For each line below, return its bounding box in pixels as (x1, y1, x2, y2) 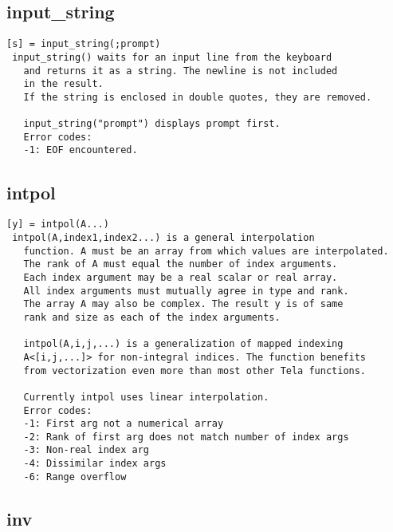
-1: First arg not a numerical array (23, 418, 224, 430)
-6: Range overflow (23, 471, 127, 483)
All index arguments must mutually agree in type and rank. (23, 285, 349, 297)
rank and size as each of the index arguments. (23, 311, 281, 323)
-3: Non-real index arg (23, 444, 149, 456)
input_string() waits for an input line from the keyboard (12, 51, 332, 63)
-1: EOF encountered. (23, 144, 138, 156)
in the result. (23, 78, 104, 90)
